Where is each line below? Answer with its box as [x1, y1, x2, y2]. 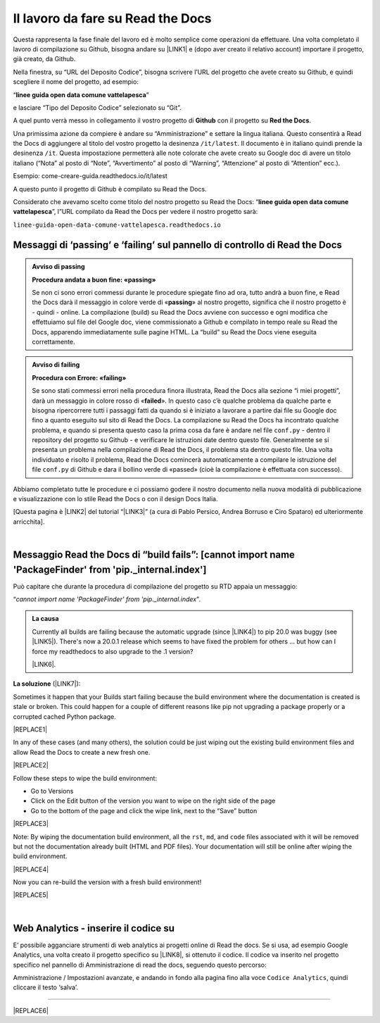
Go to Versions [30, 786, 74, 795]
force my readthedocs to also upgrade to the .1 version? [32, 647, 194, 655]
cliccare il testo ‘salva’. [13, 983, 79, 992]
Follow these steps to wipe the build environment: [13, 774, 158, 782]
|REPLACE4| [13, 865, 49, 873]
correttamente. [32, 337, 75, 346]
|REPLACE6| [13, 1006, 49, 1015]
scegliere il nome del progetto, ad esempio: [13, 77, 139, 86]
